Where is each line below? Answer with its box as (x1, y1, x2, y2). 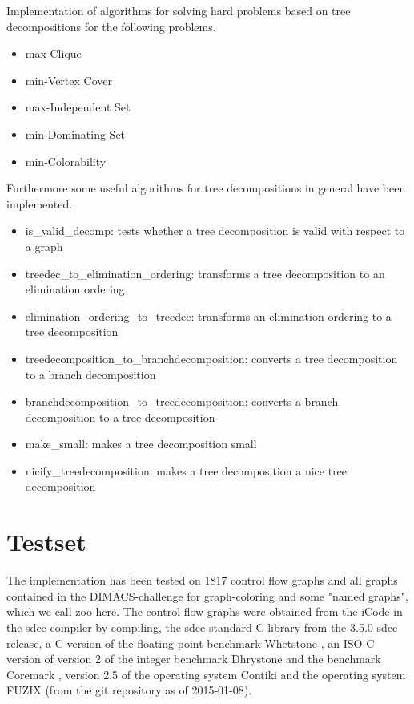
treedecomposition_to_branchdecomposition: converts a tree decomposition (25, 350, 398, 366)
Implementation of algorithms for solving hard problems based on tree (6, 2, 351, 18)
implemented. (6, 195, 73, 212)
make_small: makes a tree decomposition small (25, 435, 257, 452)
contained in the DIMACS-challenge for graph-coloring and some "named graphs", (6, 587, 408, 604)
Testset (6, 525, 86, 558)
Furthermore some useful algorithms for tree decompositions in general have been (6, 180, 406, 196)
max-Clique (25, 45, 82, 62)
